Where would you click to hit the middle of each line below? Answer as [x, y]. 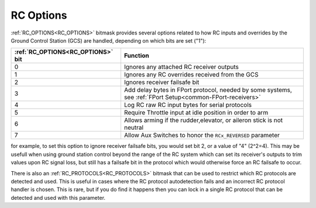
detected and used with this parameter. [58, 197]
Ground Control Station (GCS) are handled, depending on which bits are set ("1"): [109, 40]
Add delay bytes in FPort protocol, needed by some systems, [208, 90]
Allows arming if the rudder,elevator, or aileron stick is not [203, 120]
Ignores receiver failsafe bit [162, 82]
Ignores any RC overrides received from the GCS [191, 75]
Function [136, 56]
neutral [133, 127]
